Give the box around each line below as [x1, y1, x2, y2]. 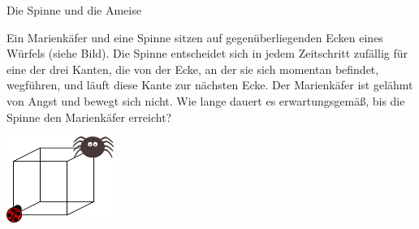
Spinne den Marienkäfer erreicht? [6, 108, 172, 125]
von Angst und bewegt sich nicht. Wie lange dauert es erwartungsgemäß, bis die [6, 92, 405, 109]
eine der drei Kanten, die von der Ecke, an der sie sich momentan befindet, [6, 60, 379, 77]
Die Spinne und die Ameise [6, 2, 141, 18]
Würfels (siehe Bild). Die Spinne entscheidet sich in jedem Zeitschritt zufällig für [6, 45, 408, 62]
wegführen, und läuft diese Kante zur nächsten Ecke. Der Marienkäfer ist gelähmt [6, 76, 413, 93]
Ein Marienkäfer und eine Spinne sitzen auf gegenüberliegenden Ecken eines [6, 28, 383, 45]
